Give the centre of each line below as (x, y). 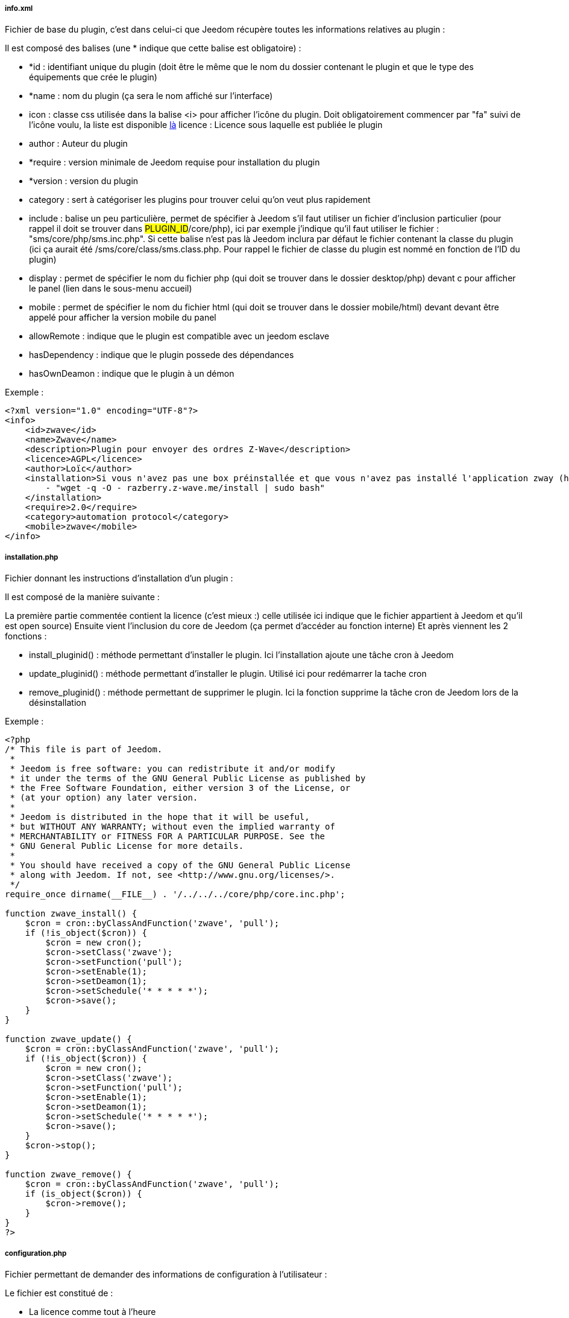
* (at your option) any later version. (104, 798)
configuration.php (36, 1253)
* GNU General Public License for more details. (127, 846)
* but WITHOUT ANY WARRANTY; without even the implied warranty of (172, 827)
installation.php (32, 557)
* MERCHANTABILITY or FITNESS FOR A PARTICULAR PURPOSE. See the (168, 837)
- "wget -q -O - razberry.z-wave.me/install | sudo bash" (185, 488)
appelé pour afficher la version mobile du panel (123, 318)
